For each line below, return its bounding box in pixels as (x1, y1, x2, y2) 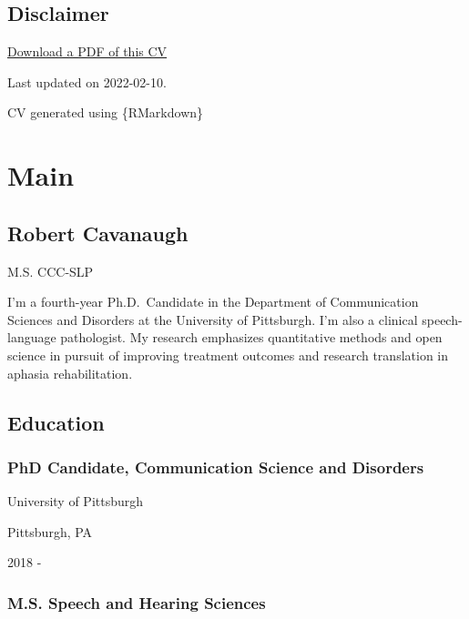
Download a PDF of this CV (7, 42, 168, 61)
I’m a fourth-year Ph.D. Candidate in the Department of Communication (7, 292, 419, 311)
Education (7, 408, 105, 436)
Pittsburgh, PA (7, 522, 93, 541)
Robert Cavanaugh (7, 218, 189, 247)
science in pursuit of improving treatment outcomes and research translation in (7, 345, 449, 364)
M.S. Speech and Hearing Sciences (7, 591, 266, 614)
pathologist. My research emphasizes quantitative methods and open (60, 328, 443, 347)
